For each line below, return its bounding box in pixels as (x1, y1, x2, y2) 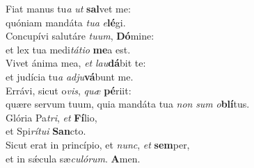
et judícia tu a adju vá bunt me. (6, 69, 134, 83)
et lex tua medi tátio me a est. (6, 42, 131, 56)
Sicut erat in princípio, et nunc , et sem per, (6, 137, 190, 151)
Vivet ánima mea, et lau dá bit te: (6, 56, 146, 70)
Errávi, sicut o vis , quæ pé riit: (6, 83, 132, 97)
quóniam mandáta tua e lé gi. (6, 15, 126, 29)
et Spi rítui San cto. (6, 124, 86, 138)
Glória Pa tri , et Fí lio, (6, 110, 97, 124)
